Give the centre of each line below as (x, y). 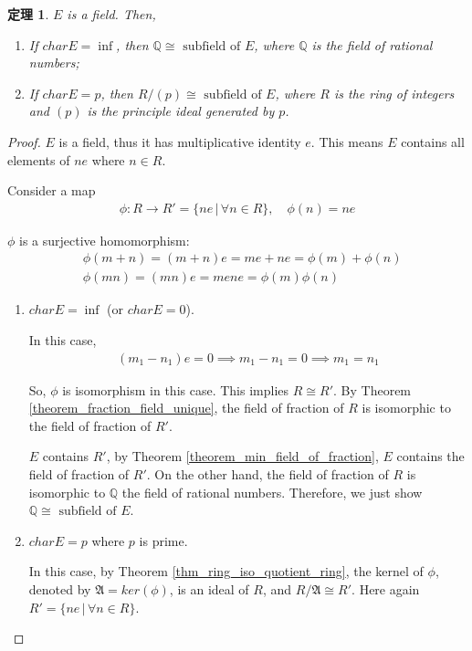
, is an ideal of (209, 589)
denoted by (60, 589)
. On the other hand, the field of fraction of (267, 474)
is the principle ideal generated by (181, 111)
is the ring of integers (394, 93)
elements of (39, 159)
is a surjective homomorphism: (105, 240)
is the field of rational (372, 44)
